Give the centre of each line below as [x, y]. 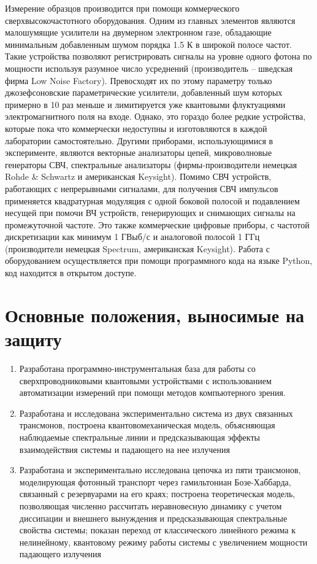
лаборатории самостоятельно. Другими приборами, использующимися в [139, 140]
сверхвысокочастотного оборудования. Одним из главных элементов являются [150, 20]
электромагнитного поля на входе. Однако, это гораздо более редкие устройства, [155, 116]
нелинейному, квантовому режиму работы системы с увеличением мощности [163, 542]
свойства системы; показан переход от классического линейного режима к [158, 530]
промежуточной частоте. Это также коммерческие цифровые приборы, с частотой [157, 224]
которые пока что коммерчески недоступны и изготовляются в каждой [136, 128]
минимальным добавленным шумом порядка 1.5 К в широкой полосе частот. [148, 44]
